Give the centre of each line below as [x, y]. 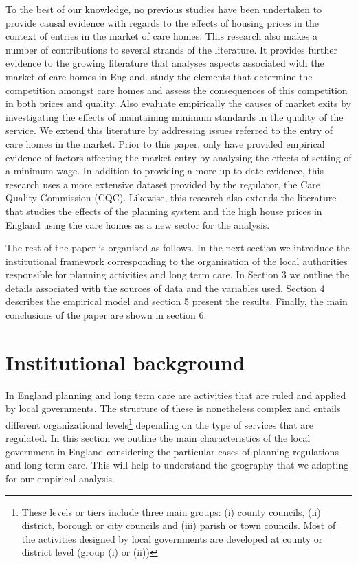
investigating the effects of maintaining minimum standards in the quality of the [175, 116]
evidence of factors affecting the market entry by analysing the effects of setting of [179, 157]
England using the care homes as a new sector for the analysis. [138, 224]
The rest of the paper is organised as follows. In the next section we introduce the [178, 248]
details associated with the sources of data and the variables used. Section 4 [165, 287]
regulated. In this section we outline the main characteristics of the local [158, 438]
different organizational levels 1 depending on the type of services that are [160, 423]
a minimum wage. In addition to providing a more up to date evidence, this [165, 171]
